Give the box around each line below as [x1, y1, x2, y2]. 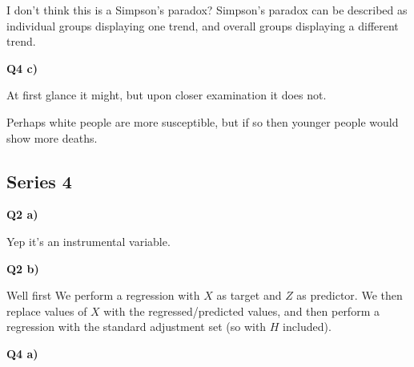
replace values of [6, 302, 87, 319]
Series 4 [6, 168, 72, 193]
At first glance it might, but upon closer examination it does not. [6, 87, 327, 103]
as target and [216, 287, 282, 304]
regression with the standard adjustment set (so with [6, 318, 267, 335]
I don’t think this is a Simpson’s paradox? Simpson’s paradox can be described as [6, 2, 408, 18]
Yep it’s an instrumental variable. [6, 232, 171, 249]
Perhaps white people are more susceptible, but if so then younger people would [6, 113, 399, 130]
